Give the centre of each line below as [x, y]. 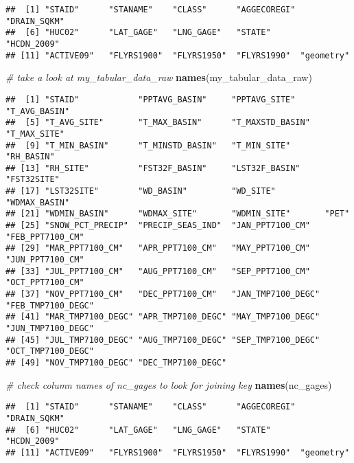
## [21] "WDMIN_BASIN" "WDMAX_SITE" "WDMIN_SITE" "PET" [178, 214]
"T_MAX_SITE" [35, 134]
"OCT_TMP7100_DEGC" [50, 351]
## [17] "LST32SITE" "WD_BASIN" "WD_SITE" [141, 191]
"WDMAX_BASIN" [38, 202]
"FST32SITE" [33, 180]
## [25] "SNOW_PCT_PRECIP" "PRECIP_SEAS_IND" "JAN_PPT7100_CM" [158, 226]
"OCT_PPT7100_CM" [45, 283]
